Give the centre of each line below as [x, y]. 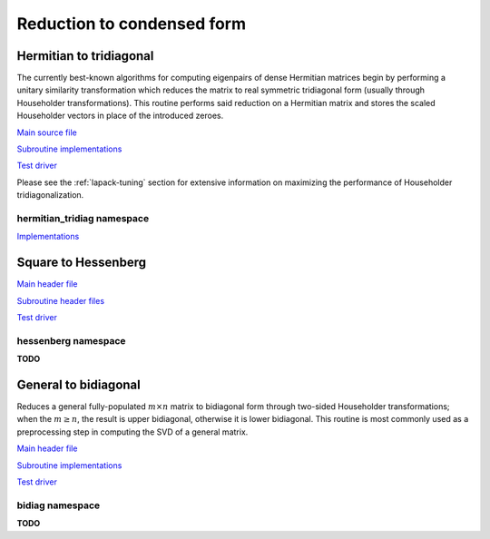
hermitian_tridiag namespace [83, 218]
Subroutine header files [60, 300]
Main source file [47, 132]
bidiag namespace [59, 505]
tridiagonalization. [50, 195]
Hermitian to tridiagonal [85, 56]
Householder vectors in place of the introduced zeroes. [120, 116]
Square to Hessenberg [82, 263]
